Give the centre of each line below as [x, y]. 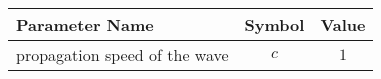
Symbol [274, 24]
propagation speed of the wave [122, 54]
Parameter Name [85, 24]
